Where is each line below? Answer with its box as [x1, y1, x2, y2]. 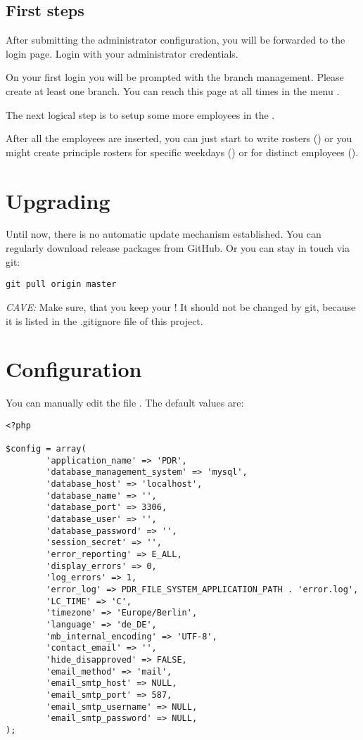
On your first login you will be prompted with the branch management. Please [6, 70, 344, 84]
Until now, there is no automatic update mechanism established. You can [6, 227, 321, 241]
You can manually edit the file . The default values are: [6, 395, 244, 410]
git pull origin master [6, 279, 117, 290]
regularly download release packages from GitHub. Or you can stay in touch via [6, 241, 350, 255]
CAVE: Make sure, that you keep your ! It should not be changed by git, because [6, 299, 356, 314]
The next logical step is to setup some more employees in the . [6, 107, 275, 122]
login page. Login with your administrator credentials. [6, 46, 238, 60]
